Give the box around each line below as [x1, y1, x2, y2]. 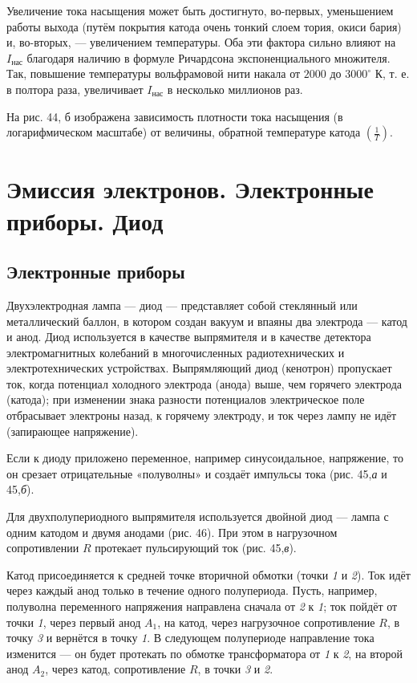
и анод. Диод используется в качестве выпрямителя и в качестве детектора [6, 328, 371, 345]
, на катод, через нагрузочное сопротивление [157, 613, 375, 630]
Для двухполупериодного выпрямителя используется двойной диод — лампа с [6, 508, 389, 525]
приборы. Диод [6, 204, 164, 237]
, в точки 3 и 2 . [197, 661, 273, 677]
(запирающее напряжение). [6, 422, 139, 439]
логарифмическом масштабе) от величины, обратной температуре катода [6, 124, 361, 140]
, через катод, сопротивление [45, 661, 186, 677]
